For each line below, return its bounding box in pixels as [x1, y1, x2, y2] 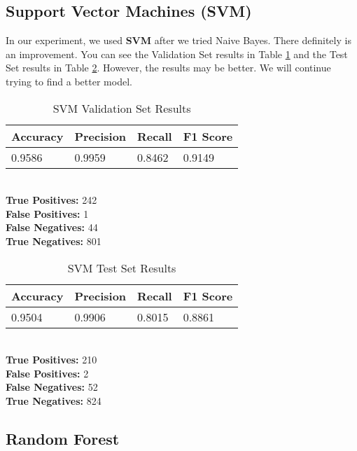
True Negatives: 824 [6, 393, 101, 408]
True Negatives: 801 [6, 233, 101, 248]
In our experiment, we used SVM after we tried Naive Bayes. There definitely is [6, 33, 351, 48]
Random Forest [6, 427, 120, 449]
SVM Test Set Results [67, 259, 176, 276]
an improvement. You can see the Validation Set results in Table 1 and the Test [6, 46, 348, 61]
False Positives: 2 [6, 366, 89, 380]
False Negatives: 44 [6, 220, 98, 235]
